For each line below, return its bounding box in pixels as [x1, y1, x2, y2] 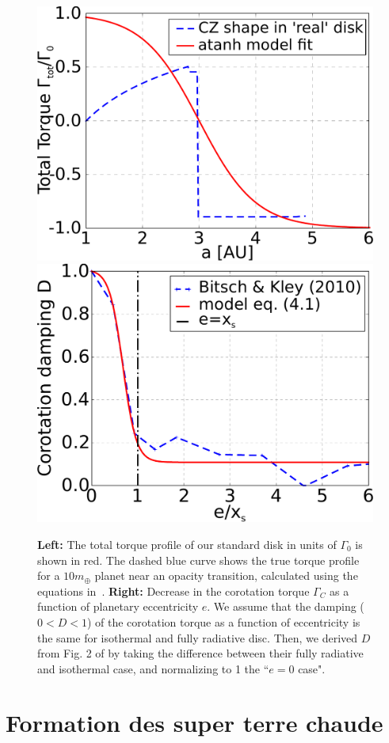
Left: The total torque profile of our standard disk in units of [37, 535, 337, 552]
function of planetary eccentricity [37, 598, 199, 615]
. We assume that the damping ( [207, 598, 364, 615]
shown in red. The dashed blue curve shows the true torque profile [37, 551, 360, 568]
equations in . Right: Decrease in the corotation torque [37, 582, 310, 599]
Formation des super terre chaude [6, 707, 383, 739]
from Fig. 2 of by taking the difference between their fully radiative [37, 645, 364, 661]
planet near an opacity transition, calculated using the [94, 567, 358, 584]
